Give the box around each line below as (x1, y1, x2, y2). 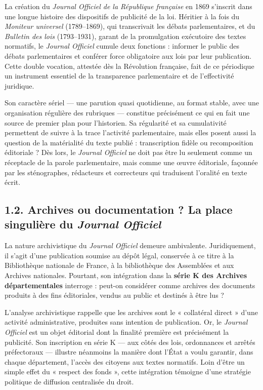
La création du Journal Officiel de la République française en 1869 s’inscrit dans (5, 1, 252, 11)
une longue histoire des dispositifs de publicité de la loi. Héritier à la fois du (5, 11, 240, 21)
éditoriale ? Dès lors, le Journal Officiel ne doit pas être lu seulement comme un (5, 147, 252, 158)
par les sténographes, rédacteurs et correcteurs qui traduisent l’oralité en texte (5, 167, 247, 177)
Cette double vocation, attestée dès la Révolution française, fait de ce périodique (5, 60, 254, 71)
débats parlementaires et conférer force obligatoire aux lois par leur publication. (5, 50, 252, 61)
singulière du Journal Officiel (5, 216, 161, 232)
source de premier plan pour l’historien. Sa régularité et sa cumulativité (5, 117, 227, 128)
